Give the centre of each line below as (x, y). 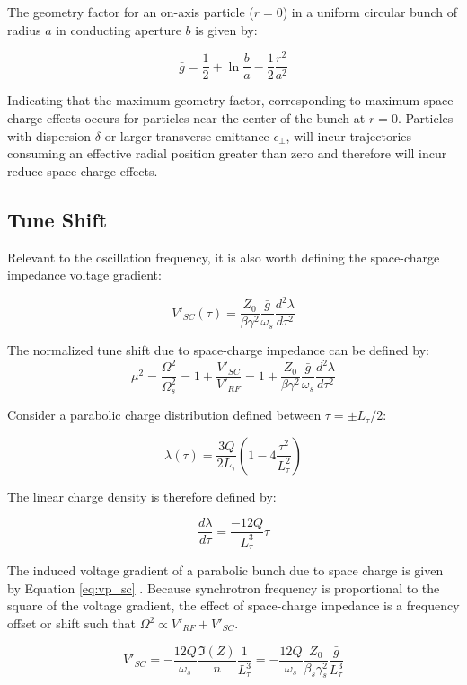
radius (24, 29)
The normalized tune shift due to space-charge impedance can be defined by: (218, 350)
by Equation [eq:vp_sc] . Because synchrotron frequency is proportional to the (224, 587)
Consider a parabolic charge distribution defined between (164, 415)
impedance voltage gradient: (84, 275)
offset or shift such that (71, 623)
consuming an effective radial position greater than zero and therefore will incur (227, 153)
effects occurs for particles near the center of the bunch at (206, 117)
